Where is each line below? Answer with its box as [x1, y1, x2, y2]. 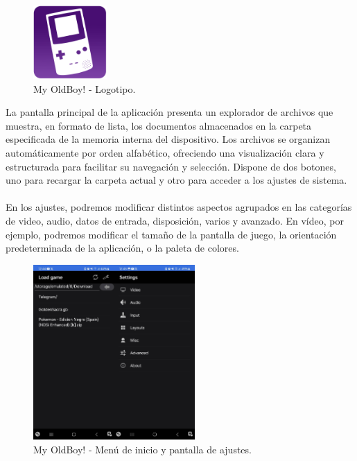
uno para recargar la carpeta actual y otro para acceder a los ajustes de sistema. [6, 173, 347, 187]
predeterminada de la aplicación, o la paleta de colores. [6, 241, 239, 255]
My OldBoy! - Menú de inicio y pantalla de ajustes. [33, 442, 252, 456]
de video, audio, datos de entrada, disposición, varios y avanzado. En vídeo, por [6, 213, 344, 227]
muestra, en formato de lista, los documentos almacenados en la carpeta [6, 118, 312, 132]
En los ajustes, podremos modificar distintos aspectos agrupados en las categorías [6, 200, 352, 214]
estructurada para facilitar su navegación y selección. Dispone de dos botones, [6, 159, 336, 173]
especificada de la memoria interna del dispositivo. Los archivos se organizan [6, 132, 331, 146]
